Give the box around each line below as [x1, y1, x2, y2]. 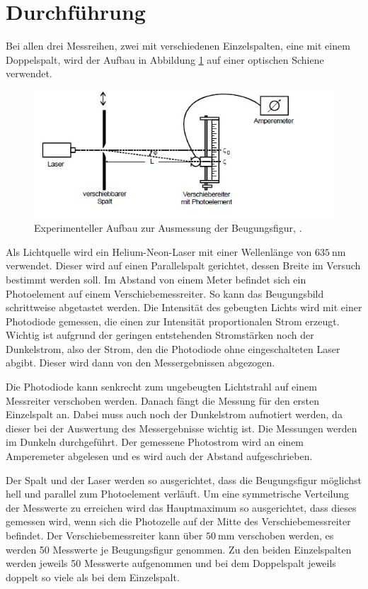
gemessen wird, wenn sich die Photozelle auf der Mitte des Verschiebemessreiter [6, 514, 351, 529]
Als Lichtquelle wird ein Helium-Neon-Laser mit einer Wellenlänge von [6, 244, 312, 259]
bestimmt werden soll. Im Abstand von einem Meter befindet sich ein [6, 271, 306, 286]
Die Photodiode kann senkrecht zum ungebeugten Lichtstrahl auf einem [6, 379, 317, 394]
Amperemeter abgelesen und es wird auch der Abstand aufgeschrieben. [6, 449, 313, 464]
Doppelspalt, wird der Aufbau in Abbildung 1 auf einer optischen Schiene [6, 52, 324, 67]
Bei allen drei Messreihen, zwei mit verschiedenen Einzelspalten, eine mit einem [6, 38, 350, 53]
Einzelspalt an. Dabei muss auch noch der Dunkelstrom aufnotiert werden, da [6, 407, 343, 422]
